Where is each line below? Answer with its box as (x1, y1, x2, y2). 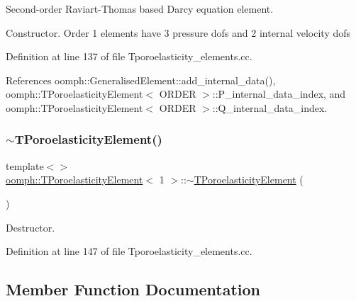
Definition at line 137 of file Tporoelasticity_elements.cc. (6, 49, 252, 64)
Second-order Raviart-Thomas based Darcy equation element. (6, 1, 274, 16)
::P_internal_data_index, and (212, 86, 346, 101)
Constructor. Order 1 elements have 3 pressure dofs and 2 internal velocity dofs (6, 25, 351, 40)
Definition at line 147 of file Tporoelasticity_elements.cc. (6, 244, 252, 259)
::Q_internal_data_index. (212, 100, 328, 115)
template (6, 158, 44, 173)
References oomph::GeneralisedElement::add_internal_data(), (6, 72, 276, 87)
